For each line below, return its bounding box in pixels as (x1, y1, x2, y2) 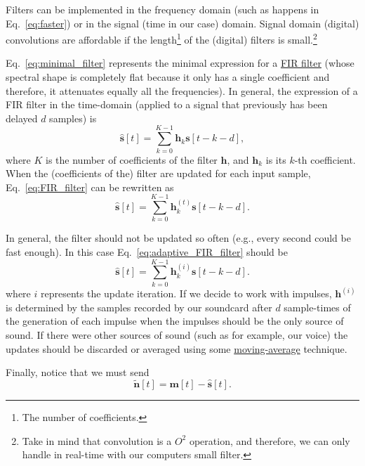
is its (265, 152, 286, 167)
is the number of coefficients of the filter (46, 152, 218, 167)
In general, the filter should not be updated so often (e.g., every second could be (6, 231, 351, 245)
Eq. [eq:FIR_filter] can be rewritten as (6, 179, 174, 194)
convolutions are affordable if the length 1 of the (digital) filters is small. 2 (6, 30, 317, 46)
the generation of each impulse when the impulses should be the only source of (6, 313, 344, 328)
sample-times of (284, 299, 351, 314)
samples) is (49, 110, 97, 125)
